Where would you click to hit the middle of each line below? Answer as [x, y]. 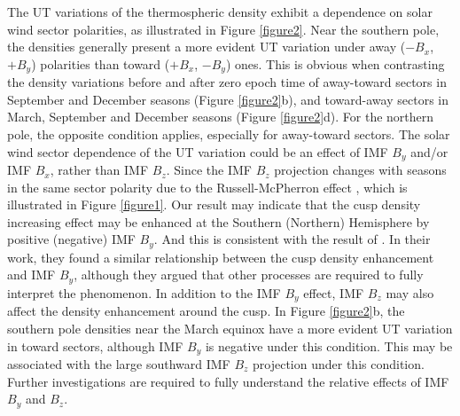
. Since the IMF [209, 170]
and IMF [31, 275]
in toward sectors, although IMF [95, 345]
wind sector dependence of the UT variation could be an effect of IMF [198, 151]
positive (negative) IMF [71, 239]
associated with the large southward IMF [119, 364]
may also [410, 292]
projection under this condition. [339, 364]
